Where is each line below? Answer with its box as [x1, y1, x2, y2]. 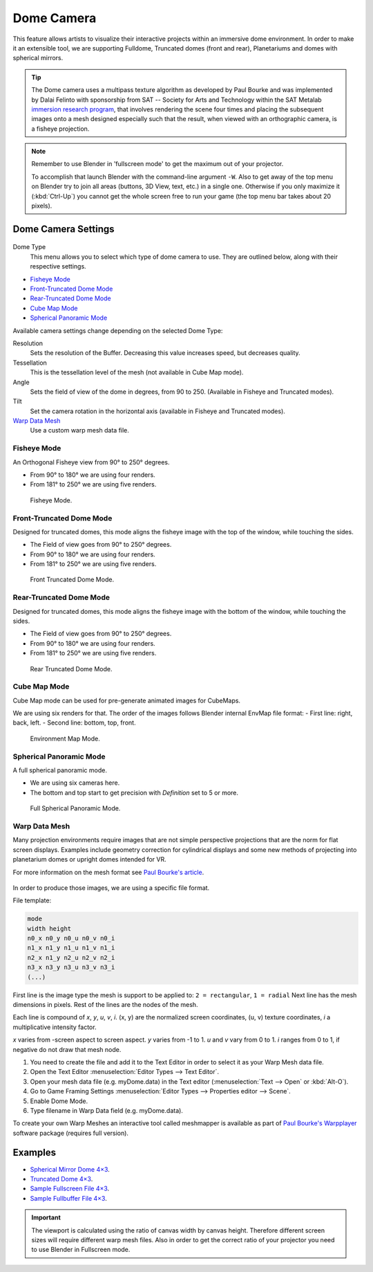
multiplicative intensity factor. [12, 1023, 97, 1031]
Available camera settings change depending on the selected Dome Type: [12, 326, 223, 335]
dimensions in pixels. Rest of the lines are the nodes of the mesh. [12, 1000, 198, 1008]
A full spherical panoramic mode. [12, 766, 107, 774]
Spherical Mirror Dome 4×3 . [30, 1165, 110, 1173]
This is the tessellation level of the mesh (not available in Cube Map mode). [30, 368, 244, 376]
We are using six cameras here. [30, 779, 120, 787]
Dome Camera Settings [12, 223, 115, 235]
